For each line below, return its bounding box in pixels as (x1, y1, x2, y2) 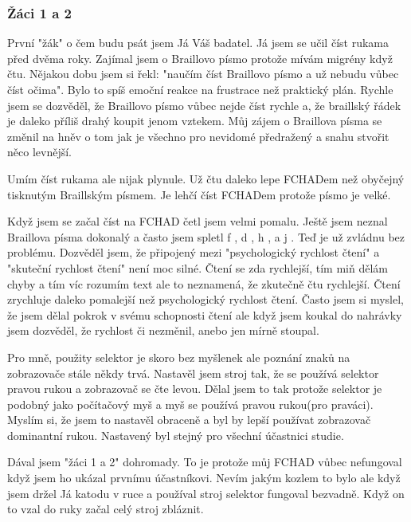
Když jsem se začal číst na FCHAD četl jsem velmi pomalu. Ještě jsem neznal (7, 213, 388, 230)
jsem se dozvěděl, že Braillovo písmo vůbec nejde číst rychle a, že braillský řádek (7, 96, 401, 113)
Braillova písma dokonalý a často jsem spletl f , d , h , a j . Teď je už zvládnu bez (7, 228, 405, 245)
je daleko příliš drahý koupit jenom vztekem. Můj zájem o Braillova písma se (7, 112, 382, 129)
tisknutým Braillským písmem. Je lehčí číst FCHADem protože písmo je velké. (7, 186, 391, 202)
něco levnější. (7, 143, 72, 160)
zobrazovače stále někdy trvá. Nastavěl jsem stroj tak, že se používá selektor (7, 364, 379, 381)
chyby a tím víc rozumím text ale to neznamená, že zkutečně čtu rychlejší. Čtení (7, 275, 401, 292)
